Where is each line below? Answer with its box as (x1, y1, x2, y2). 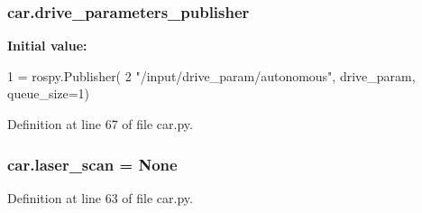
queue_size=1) (7, 84, 90, 103)
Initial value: (7, 36, 87, 55)
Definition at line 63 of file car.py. (7, 188, 193, 207)
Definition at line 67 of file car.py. (7, 115, 193, 133)
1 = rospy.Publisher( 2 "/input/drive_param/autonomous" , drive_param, (7, 66, 416, 85)
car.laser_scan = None (7, 153, 178, 175)
